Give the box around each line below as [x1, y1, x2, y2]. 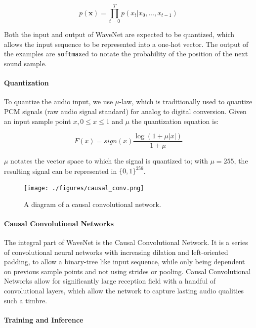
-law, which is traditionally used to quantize [119, 96, 253, 107]
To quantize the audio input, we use [4, 96, 113, 107]
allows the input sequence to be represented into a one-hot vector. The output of [4, 39, 249, 49]
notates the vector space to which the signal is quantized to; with [10, 156, 208, 166]
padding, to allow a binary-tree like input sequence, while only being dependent [4, 256, 245, 267]
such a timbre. [4, 295, 47, 305]
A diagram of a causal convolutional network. [24, 199, 161, 209]
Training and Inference [4, 314, 84, 325]
